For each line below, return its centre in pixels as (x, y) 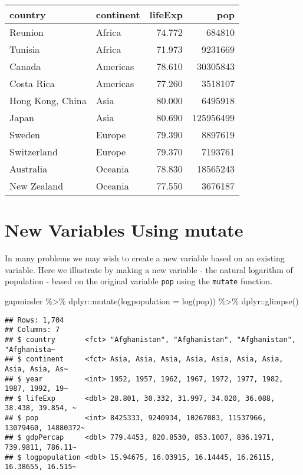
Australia (29, 169)
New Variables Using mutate (124, 230)
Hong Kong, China (48, 100)
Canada (25, 66)
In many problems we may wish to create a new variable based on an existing (145, 258)
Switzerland (34, 152)
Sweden (25, 134)
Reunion (27, 32)
